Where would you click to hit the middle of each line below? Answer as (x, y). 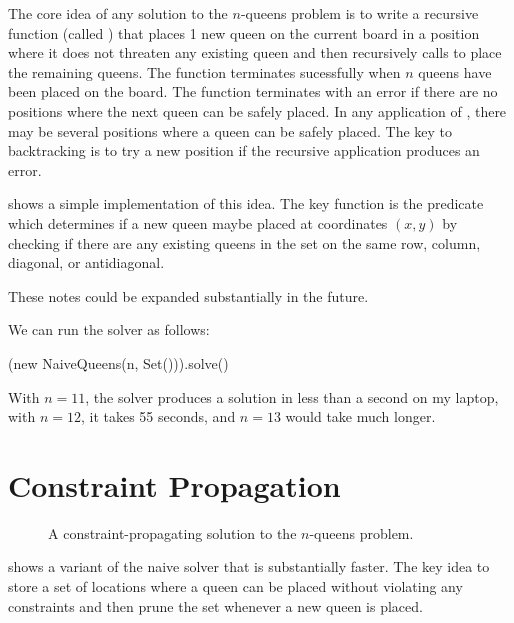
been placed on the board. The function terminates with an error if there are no (253, 91)
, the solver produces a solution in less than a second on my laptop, (292, 396)
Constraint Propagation (174, 484)
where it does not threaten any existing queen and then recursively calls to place (255, 52)
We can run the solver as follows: (109, 329)
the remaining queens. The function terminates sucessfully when (204, 71)
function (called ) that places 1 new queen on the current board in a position (244, 32)
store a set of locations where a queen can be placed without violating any (235, 586)
